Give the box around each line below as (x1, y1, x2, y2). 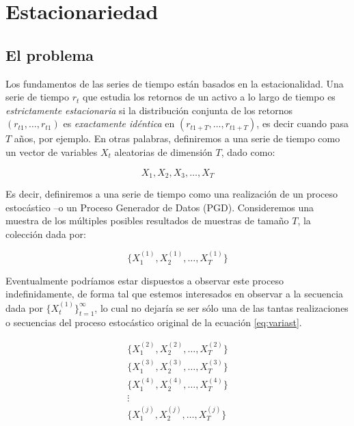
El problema (5, 44, 94, 65)
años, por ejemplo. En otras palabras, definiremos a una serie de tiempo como (14, 131, 340, 146)
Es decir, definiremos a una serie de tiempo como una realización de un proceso (5, 187, 338, 200)
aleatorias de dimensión (114, 144, 213, 159)
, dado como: (221, 144, 275, 159)
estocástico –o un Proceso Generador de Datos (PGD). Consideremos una (5, 200, 314, 214)
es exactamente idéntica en (63, 116, 175, 131)
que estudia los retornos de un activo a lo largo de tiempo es (83, 90, 336, 104)
